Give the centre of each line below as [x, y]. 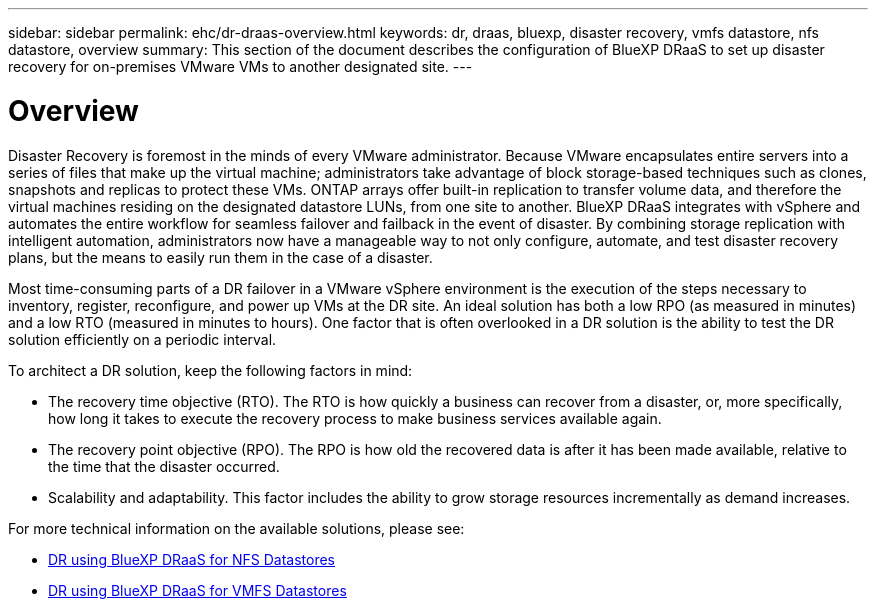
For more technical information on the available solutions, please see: [236, 528]
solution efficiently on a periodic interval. [142, 339]
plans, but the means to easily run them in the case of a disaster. [220, 257]
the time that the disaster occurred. [164, 466]
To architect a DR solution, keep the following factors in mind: [210, 370]
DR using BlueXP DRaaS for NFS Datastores [192, 559]
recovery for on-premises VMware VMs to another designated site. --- [240, 66]
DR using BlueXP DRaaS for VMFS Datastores [197, 590]
